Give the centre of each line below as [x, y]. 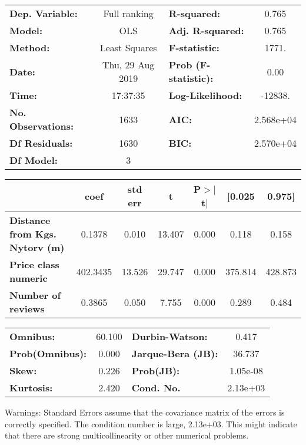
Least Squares [128, 47]
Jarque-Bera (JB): [175, 353]
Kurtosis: [31, 388]
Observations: [42, 126]
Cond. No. [156, 388]
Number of [35, 295]
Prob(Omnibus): [48, 353]
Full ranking [128, 13]
